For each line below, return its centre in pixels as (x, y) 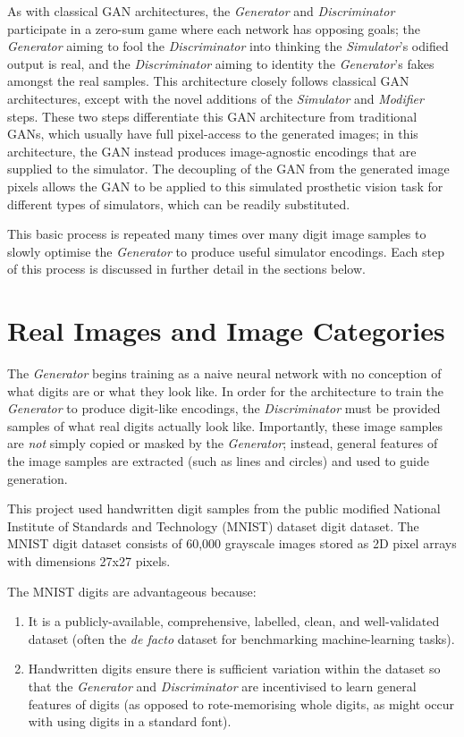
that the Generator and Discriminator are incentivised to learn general (222, 686)
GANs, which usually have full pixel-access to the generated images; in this (213, 134)
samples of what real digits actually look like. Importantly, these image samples (225, 425)
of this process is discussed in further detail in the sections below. (186, 269)
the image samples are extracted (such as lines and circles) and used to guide (218, 461)
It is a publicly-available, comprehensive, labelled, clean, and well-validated (234, 621)
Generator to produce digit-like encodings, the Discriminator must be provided (224, 408)
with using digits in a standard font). (130, 721)
